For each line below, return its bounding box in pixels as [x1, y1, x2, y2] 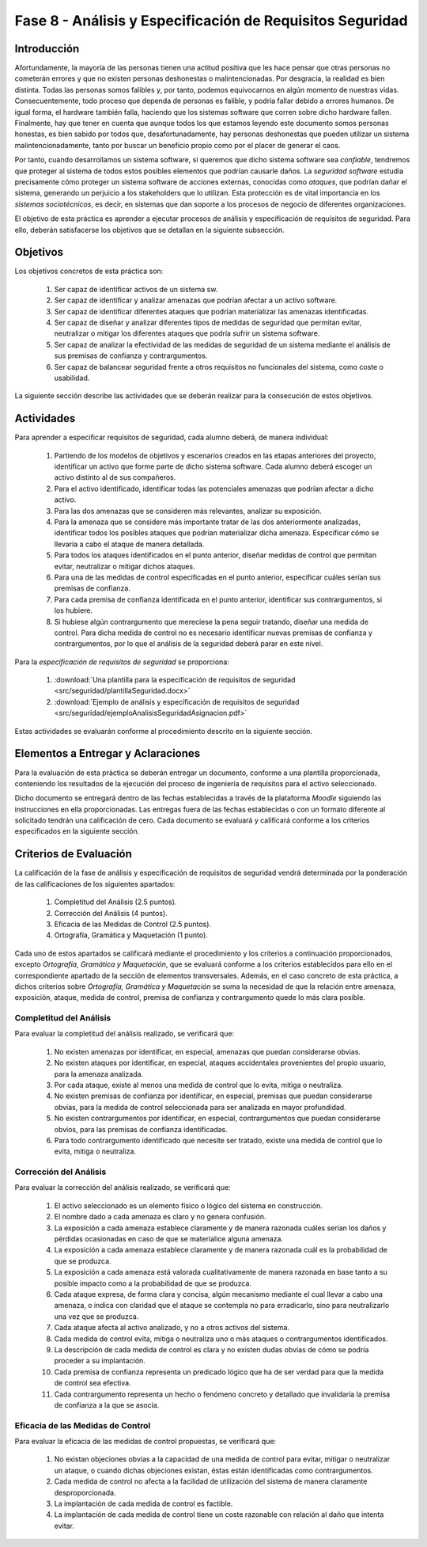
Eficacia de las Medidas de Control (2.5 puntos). [54, 919, 212, 929]
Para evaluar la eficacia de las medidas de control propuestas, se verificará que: [14, 1437, 277, 1446]
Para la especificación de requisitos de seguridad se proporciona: [14, 657, 229, 667]
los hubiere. [54, 606, 93, 615]
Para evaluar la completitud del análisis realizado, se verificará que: [14, 1029, 235, 1039]
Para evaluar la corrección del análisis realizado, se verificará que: [14, 1183, 231, 1192]
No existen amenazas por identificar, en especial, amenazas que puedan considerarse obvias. [54, 1047, 361, 1056]
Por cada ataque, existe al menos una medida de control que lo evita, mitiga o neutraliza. [54, 1081, 343, 1089]
